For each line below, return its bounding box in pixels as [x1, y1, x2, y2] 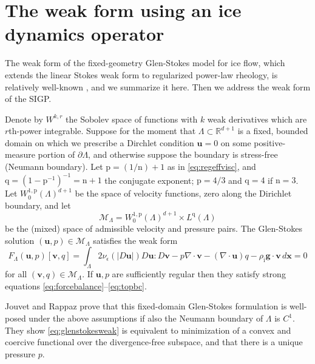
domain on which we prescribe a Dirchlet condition [5, 136, 194, 149]
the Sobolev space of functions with [66, 112, 198, 125]
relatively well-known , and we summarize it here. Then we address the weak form [5, 80, 311, 93]
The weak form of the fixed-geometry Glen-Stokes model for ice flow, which [5, 56, 285, 69]
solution [5, 234, 35, 246]
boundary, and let [5, 198, 71, 211]
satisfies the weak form [93, 234, 178, 246]
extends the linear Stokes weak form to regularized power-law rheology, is [5, 68, 278, 81]
